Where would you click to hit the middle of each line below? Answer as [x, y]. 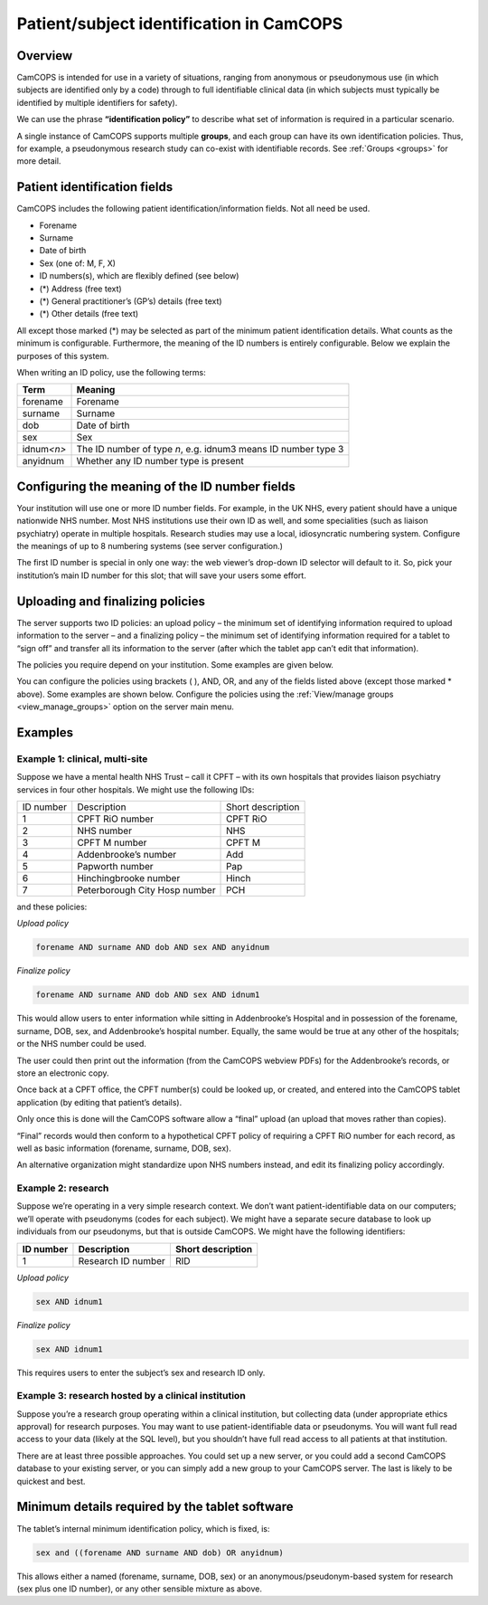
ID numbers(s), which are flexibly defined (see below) [139, 276]
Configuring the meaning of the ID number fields [156, 486]
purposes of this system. [63, 356]
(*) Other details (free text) [89, 314]
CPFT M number [112, 843]
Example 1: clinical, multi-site [82, 758]
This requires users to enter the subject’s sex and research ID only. [141, 1372]
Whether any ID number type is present [160, 461]
